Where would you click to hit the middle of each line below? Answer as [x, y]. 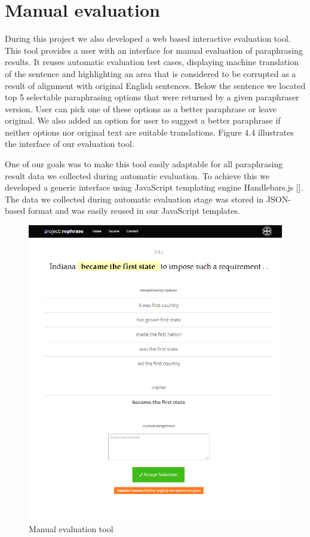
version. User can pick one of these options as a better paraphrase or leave [141, 108]
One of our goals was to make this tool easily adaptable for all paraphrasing [144, 164]
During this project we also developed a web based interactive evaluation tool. [148, 39]
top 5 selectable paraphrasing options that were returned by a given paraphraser [152, 97]
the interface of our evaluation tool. [70, 144]
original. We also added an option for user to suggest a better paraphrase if [143, 120]
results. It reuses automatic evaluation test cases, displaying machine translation [152, 62]
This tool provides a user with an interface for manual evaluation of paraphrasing [154, 50]
